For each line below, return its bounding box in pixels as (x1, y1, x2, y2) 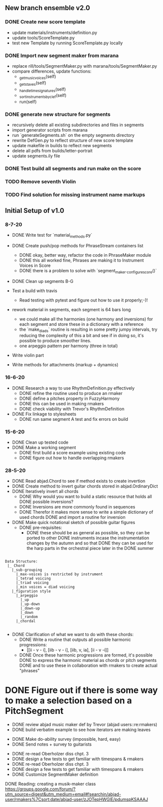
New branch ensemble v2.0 (5, 4, 91, 12)
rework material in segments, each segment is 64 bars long (12, 306, 131, 312)
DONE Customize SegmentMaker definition (12, 771, 98, 777)
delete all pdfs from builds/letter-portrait (12, 148, 93, 154)
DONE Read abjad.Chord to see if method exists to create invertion (12, 478, 146, 484)
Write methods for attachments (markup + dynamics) (12, 362, 119, 368)
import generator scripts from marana (12, 127, 88, 133)
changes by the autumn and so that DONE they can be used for (26, 540, 153, 546)
